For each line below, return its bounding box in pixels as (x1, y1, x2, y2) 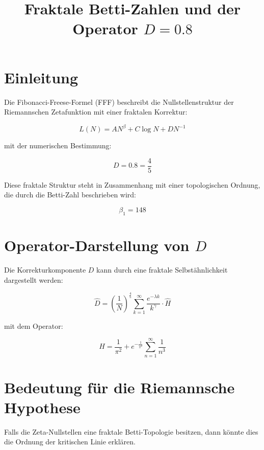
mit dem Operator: (4, 320, 63, 331)
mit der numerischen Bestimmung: (4, 140, 112, 151)
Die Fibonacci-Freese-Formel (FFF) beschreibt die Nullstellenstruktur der (4, 96, 234, 107)
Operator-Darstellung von (4, 235, 190, 256)
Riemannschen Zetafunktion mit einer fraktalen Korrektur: (4, 106, 188, 117)
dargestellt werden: (4, 274, 63, 285)
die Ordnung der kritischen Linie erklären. (4, 436, 136, 447)
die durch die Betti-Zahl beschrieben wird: (4, 189, 137, 200)
